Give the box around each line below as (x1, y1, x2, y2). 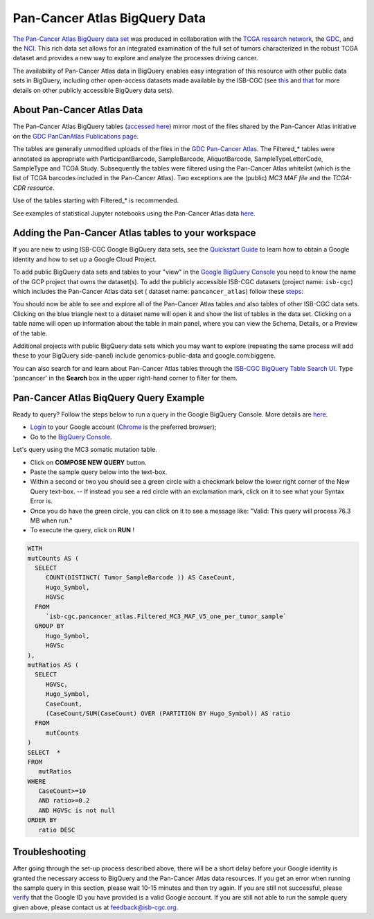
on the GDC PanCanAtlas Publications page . (12, 132, 139, 140)
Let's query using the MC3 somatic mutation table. (12, 446, 157, 454)
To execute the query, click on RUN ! (30, 526, 135, 534)
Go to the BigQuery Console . (30, 432, 112, 441)
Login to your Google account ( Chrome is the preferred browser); (30, 423, 217, 431)
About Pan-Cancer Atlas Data (12, 104, 143, 116)
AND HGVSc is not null (38, 806, 116, 814)
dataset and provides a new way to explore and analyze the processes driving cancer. (12, 54, 259, 62)
